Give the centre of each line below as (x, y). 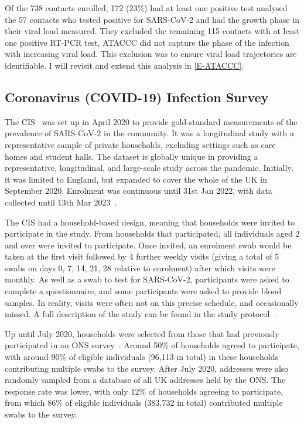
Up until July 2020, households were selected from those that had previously (142, 333)
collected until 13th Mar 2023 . (61, 202)
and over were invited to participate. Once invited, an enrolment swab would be (148, 245)
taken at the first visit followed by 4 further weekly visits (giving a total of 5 (142, 256)
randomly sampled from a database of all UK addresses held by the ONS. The (145, 380)
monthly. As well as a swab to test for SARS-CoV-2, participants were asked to (147, 279)
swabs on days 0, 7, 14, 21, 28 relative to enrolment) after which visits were (140, 267)
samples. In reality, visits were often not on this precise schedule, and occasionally (152, 302)
